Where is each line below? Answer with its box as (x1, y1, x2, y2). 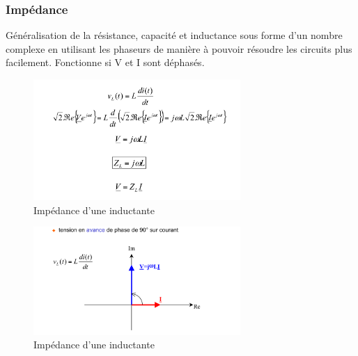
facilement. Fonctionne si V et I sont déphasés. (6, 55, 205, 70)
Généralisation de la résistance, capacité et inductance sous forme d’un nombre (6, 28, 343, 42)
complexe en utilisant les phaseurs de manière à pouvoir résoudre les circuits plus (6, 41, 352, 56)
